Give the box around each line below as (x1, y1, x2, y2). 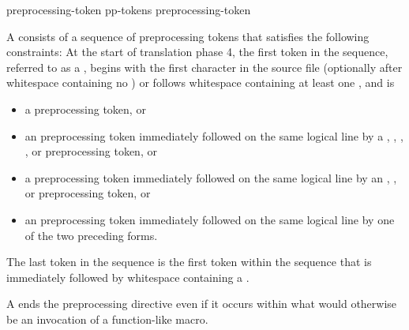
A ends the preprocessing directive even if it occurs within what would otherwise (6, 295, 397, 312)
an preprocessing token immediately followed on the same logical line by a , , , (24, 127, 403, 144)
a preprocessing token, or (24, 100, 146, 117)
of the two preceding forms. (24, 227, 158, 243)
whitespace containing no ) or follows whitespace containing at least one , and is (6, 74, 395, 91)
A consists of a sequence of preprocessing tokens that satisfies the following (6, 28, 370, 44)
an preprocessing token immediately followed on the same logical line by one (24, 211, 395, 227)
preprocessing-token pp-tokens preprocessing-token (6, 2, 251, 17)
